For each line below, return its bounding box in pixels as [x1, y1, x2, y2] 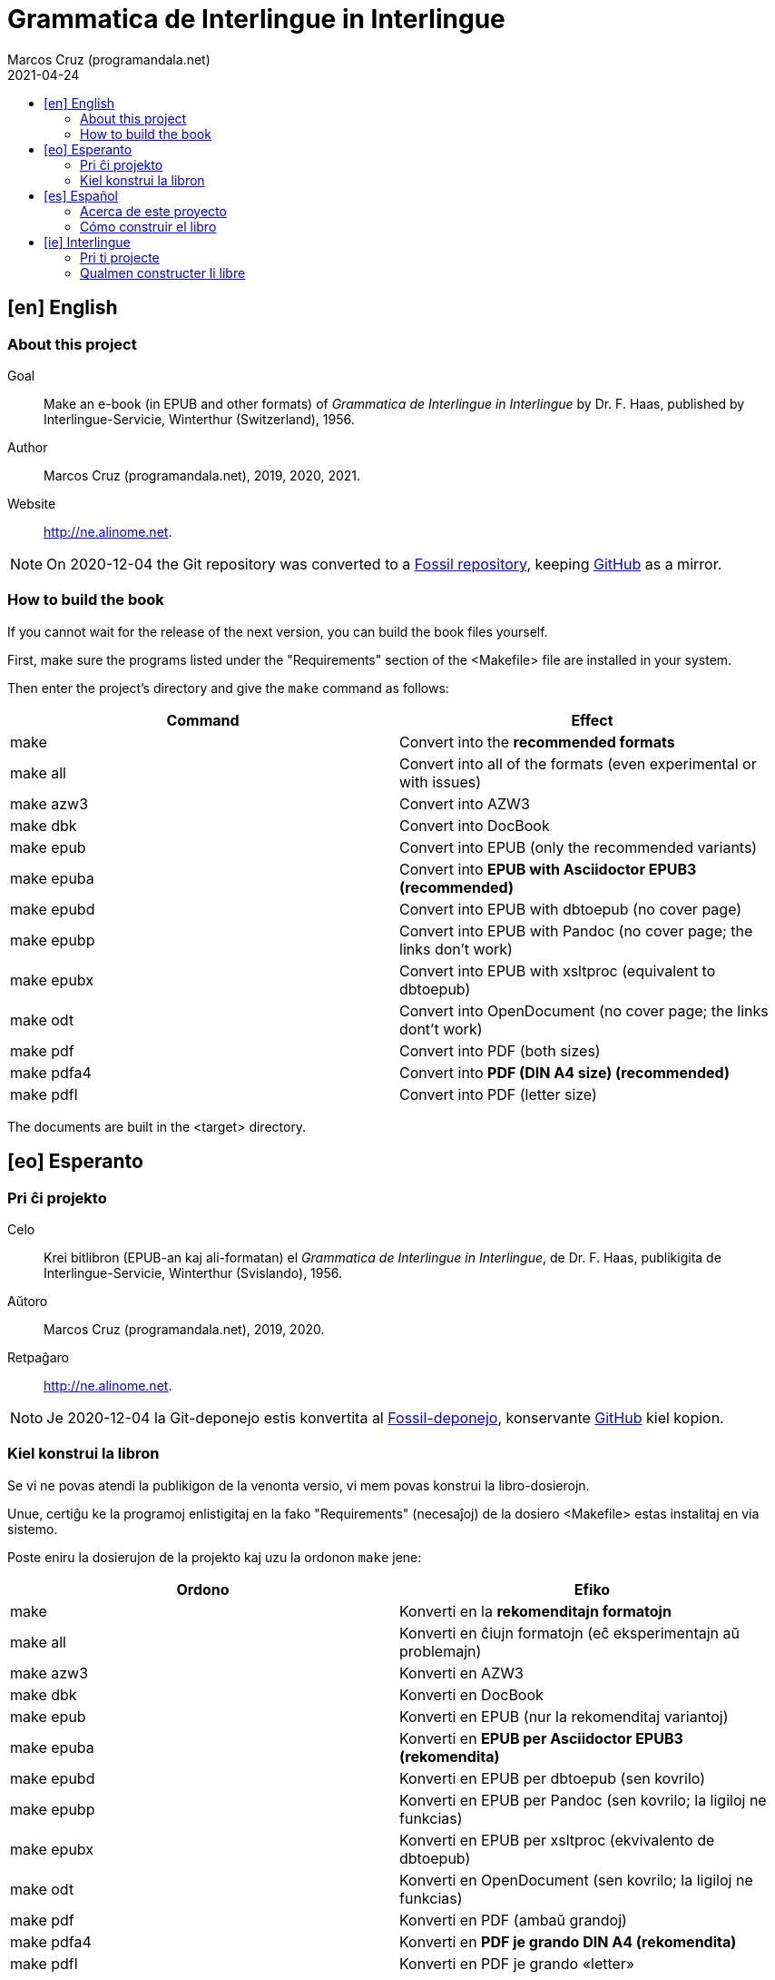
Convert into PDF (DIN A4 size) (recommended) [399, 1063, 730, 1082]
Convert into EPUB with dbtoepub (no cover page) [399, 899, 742, 918]
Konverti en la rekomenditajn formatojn [399, 1601, 672, 1620]
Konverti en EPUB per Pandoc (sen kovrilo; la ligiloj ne [399, 1790, 767, 1809]
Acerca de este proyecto [80, 203, 227, 219]
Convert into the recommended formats [399, 732, 675, 751]
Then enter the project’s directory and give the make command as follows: [7, 679, 449, 696]
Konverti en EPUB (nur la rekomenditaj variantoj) [399, 1707, 729, 1726]
